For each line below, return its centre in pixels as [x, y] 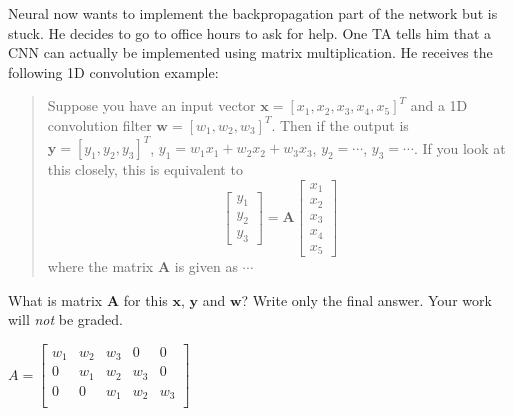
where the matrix [100, 266]
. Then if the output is [340, 124]
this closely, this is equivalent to [145, 169]
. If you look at [459, 147]
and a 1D [439, 105]
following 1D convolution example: [113, 71]
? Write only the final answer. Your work [366, 299]
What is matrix [55, 299]
